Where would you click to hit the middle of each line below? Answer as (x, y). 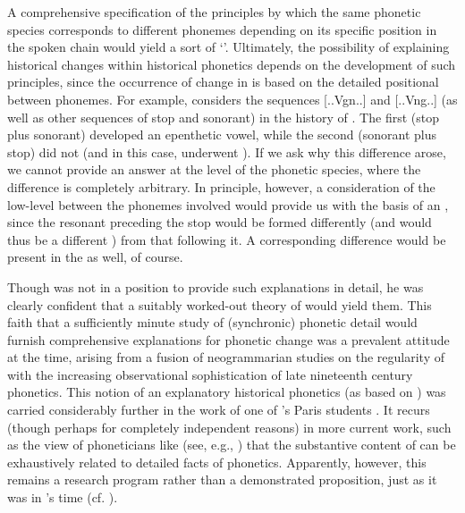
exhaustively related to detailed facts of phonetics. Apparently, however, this (217, 462)
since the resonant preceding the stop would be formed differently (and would (220, 222)
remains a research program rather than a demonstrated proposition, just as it (222, 479)
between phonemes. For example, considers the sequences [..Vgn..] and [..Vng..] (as (232, 99)
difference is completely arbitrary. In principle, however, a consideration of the (221, 186)
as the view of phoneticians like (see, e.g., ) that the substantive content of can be (232, 445)
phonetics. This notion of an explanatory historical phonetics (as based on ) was (227, 392)
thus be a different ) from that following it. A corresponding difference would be (227, 239)
